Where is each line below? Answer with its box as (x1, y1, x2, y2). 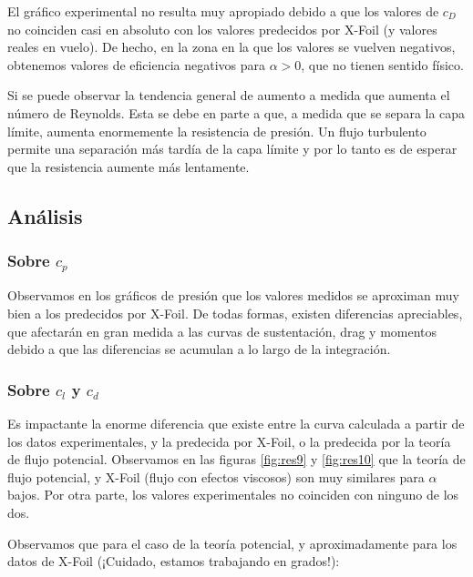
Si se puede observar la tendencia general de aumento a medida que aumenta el (7, 86, 450, 105)
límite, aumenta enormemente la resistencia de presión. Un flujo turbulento (7, 121, 427, 140)
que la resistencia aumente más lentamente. (7, 157, 250, 176)
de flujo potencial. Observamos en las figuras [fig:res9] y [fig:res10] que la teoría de (7, 450, 466, 469)
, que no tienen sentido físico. (301, 55, 464, 74)
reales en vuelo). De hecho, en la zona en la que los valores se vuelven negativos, (7, 37, 456, 56)
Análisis (7, 201, 83, 229)
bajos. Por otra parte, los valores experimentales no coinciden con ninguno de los (7, 485, 459, 504)
